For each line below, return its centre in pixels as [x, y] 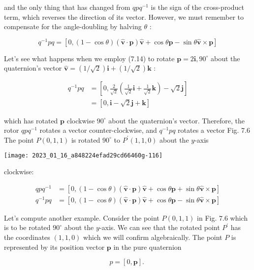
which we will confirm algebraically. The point [153, 237]
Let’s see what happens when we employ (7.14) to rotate [89, 58]
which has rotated [31, 120]
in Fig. [207, 217]
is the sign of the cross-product [197, 7]
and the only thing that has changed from [67, 7]
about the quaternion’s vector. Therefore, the [177, 120]
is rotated [86, 139]
